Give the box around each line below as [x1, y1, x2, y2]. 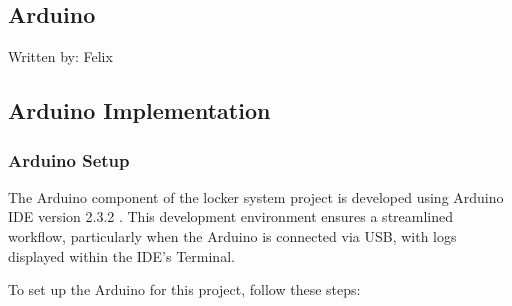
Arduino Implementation [8, 95, 271, 126]
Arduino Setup [8, 147, 130, 172]
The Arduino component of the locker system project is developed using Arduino [8, 186, 504, 207]
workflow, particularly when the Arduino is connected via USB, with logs [8, 225, 457, 246]
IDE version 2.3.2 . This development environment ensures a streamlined [8, 206, 454, 227]
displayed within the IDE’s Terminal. [8, 245, 235, 266]
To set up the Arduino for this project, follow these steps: [8, 279, 361, 300]
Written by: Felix [8, 46, 113, 67]
